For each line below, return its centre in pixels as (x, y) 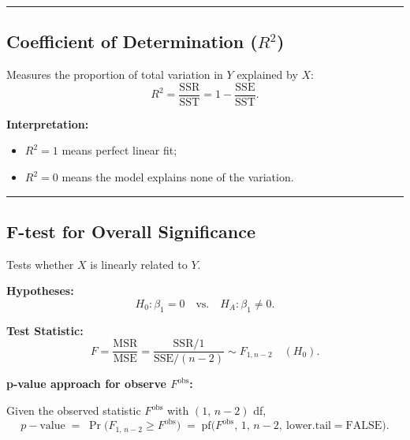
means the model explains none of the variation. (178, 177)
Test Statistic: (45, 330)
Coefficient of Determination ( (132, 41)
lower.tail (309, 426)
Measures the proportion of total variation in (115, 75)
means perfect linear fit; (119, 150)
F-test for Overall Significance (131, 231)
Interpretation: (48, 123)
